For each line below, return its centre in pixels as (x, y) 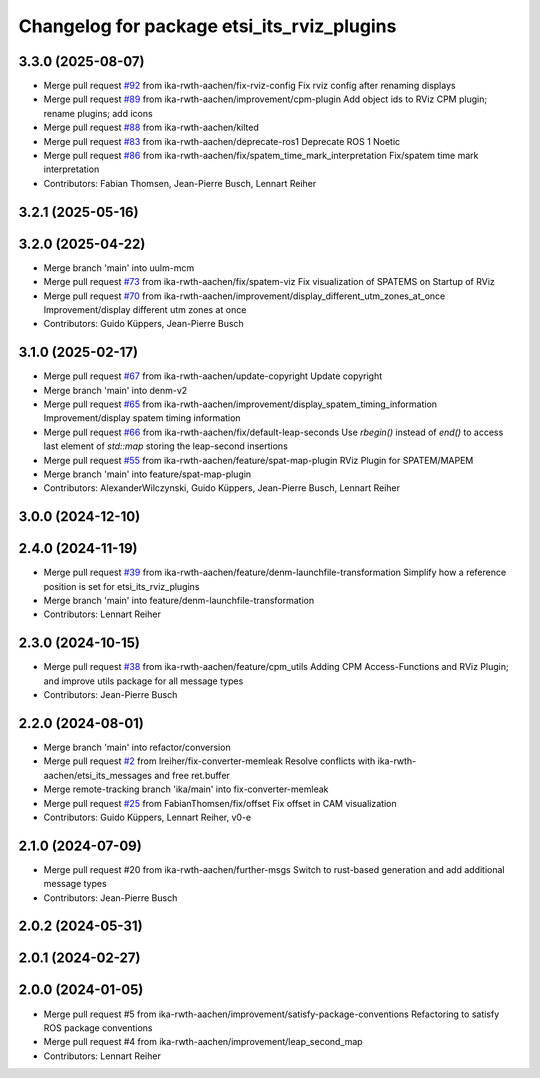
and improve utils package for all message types (143, 681)
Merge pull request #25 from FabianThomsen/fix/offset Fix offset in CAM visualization (220, 803)
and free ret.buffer (191, 775)
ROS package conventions (98, 1027)
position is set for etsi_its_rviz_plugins (121, 586)
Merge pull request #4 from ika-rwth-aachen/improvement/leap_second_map (203, 1042)
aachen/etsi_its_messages (98, 775)
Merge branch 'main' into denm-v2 (115, 390)
